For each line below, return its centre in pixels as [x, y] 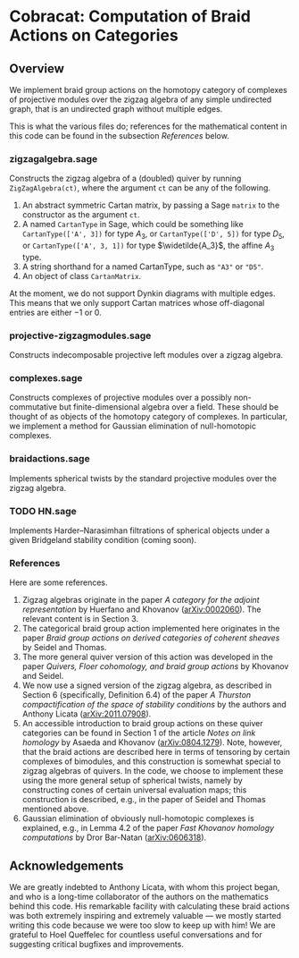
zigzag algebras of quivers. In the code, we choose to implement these [153, 771]
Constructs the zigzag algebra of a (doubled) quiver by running [125, 178]
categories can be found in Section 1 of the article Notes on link [139, 733]
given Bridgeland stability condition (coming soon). [103, 540]
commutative [33, 407]
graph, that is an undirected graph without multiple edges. [116, 109]
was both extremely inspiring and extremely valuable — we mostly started [145, 916]
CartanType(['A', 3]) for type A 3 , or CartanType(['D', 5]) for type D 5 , [154, 235]
